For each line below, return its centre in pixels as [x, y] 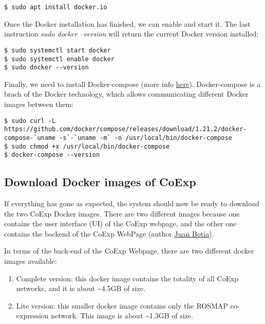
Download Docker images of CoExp [100, 182]
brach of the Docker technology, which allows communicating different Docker [126, 94]
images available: [31, 261]
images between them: [39, 104]
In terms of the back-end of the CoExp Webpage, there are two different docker [129, 251]
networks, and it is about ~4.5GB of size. [81, 288]
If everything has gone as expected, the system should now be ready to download [132, 203]
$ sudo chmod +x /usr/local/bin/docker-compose [87, 146]
